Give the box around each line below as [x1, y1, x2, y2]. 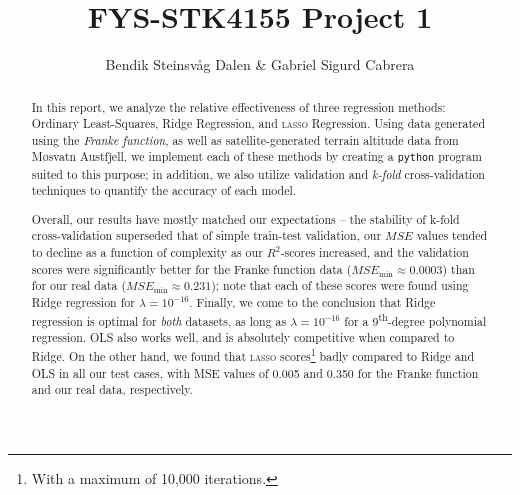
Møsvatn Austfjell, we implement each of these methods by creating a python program [31, 148, 482, 165]
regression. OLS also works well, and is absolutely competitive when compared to [31, 329, 455, 346]
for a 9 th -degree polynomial [344, 309, 487, 329]
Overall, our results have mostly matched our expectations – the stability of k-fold [31, 210, 460, 227]
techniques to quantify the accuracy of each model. [31, 182, 297, 199]
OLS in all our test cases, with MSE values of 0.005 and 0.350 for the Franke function [31, 364, 479, 381]
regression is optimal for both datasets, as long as [31, 312, 287, 329]
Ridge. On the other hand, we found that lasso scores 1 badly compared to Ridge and [31, 345, 475, 365]
